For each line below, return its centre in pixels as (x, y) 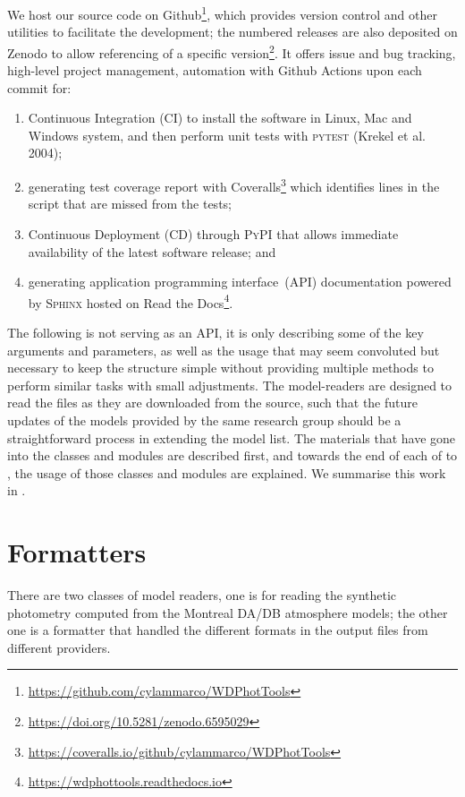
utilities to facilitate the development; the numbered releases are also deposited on (232, 32)
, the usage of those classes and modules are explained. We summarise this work (227, 472)
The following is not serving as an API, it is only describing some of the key (216, 332)
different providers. (59, 647)
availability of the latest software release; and (152, 251)
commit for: (39, 87)
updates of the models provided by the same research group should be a (204, 420)
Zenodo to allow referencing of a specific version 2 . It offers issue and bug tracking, (232, 51)
